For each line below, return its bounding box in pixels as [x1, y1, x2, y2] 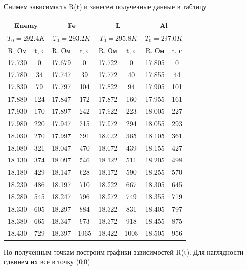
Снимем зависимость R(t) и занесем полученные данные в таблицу [4, 1, 207, 11]
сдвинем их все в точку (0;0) [4, 256, 90, 267]
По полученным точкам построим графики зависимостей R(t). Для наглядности [4, 246, 244, 257]
